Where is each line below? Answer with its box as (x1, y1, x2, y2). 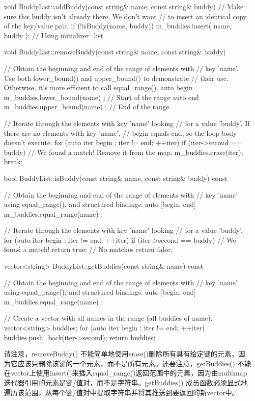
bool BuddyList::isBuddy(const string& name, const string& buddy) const (4, 173, 228, 183)
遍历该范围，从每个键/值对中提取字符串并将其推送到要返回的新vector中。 (4, 387, 239, 397)
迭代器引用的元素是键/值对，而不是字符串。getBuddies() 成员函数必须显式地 (4, 377, 248, 387)
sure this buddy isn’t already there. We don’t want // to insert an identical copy (4, 11, 247, 21)
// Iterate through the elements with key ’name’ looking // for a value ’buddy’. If (4, 118, 250, 128)
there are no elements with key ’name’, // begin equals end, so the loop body (4, 127, 237, 138)
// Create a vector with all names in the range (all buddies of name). (4, 313, 213, 323)
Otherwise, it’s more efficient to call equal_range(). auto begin (4, 82, 193, 93)
